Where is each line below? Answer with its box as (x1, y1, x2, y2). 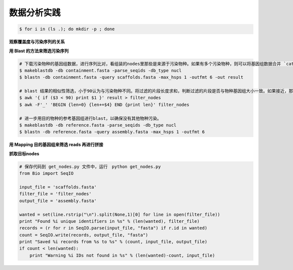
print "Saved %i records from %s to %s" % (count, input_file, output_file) (19, 239, 208, 245)
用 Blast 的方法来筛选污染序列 (9, 48, 69, 54)
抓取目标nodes (9, 150, 40, 156)
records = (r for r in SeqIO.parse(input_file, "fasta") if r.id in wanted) (19, 225, 208, 231)
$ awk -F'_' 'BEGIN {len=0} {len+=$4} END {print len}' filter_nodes (19, 102, 189, 107)
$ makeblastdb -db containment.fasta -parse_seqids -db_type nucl (19, 67, 182, 73)
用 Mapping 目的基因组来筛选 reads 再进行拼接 (9, 142, 104, 147)
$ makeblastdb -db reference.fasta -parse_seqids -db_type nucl (19, 123, 177, 128)
